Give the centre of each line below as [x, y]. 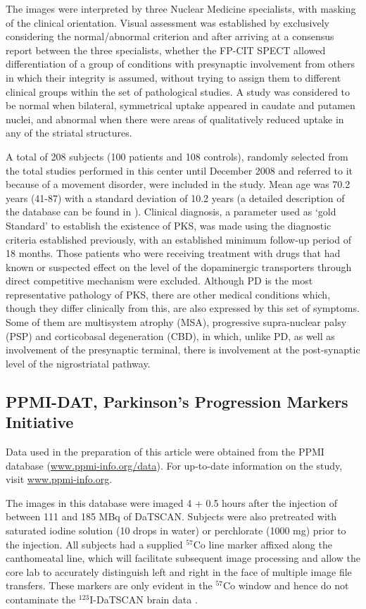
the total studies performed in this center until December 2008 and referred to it [179, 170]
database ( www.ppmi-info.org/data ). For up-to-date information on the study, [174, 465]
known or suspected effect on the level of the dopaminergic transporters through [179, 266]
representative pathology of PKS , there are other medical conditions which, [168, 294]
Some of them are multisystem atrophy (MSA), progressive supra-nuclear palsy [176, 322]
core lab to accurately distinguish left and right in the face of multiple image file [179, 571]
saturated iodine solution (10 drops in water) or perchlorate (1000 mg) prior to [176, 530]
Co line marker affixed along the [263, 544]
